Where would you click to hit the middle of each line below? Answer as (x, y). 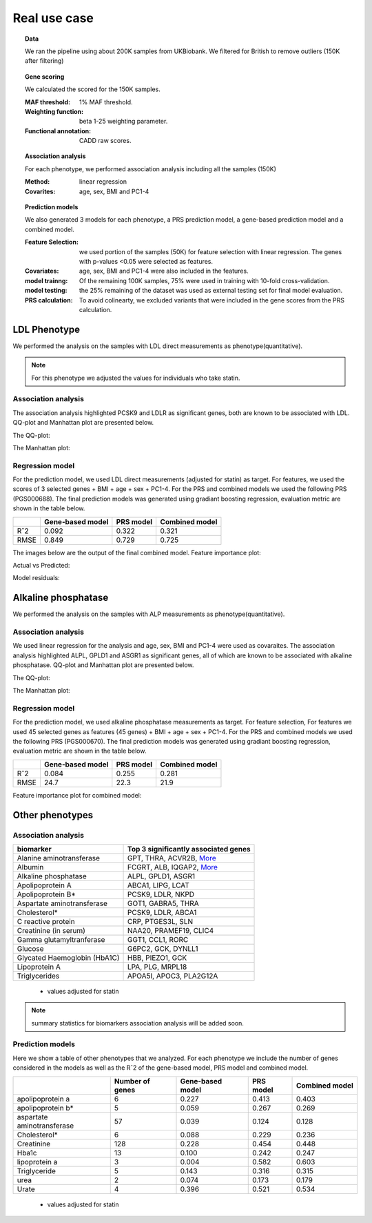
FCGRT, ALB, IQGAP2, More (173, 867)
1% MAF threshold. (106, 102)
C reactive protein (46, 921)
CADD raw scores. (105, 141)
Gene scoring (45, 77)
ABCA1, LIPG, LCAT (158, 885)
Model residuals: (36, 578)
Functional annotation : (58, 131)
